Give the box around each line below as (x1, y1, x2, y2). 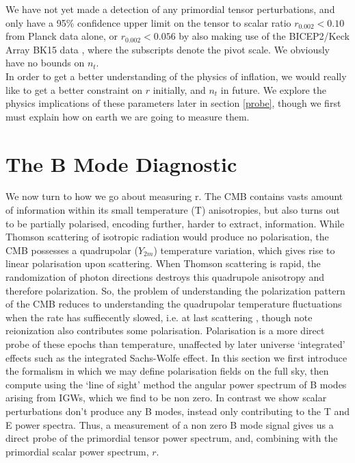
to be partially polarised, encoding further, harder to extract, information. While (5, 216, 345, 230)
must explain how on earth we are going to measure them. (5, 109, 250, 123)
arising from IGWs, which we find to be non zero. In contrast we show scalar (5, 390, 327, 405)
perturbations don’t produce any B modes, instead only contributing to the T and (5, 403, 350, 418)
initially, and (153, 82, 206, 97)
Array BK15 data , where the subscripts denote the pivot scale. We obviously (5, 42, 330, 56)
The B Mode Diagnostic (5, 149, 237, 177)
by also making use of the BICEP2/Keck (179, 29, 350, 43)
